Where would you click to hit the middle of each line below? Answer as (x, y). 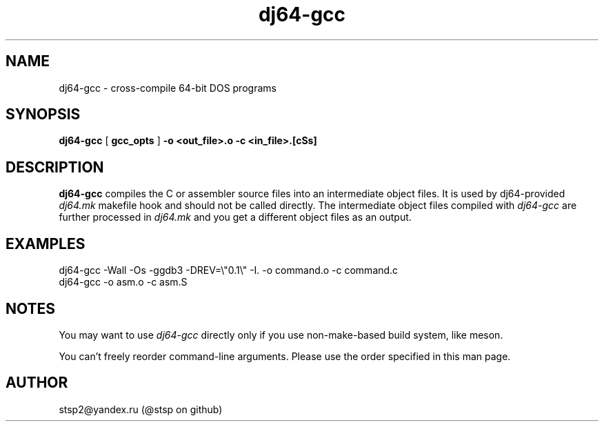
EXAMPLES (46, 244)
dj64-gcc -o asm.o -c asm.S (123, 282)
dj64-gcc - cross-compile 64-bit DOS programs (168, 88)
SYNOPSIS (43, 115)
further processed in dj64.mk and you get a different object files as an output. (235, 217)
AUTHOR (37, 383)
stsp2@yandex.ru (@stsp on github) (141, 409)
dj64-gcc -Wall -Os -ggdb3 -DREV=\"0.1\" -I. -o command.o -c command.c (229, 270)
